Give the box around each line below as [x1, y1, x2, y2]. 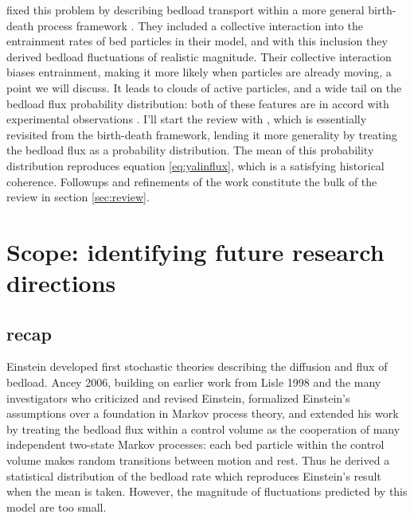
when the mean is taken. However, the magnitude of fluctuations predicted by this [6, 483, 408, 500]
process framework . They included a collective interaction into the [37, 17, 363, 33]
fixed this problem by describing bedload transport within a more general [6, 2, 365, 18]
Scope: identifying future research [6, 235, 385, 267]
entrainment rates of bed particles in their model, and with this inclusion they [6, 33, 388, 49]
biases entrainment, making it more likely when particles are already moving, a [6, 64, 392, 80]
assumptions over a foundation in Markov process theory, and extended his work [6, 405, 399, 422]
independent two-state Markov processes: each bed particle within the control [6, 436, 385, 453]
